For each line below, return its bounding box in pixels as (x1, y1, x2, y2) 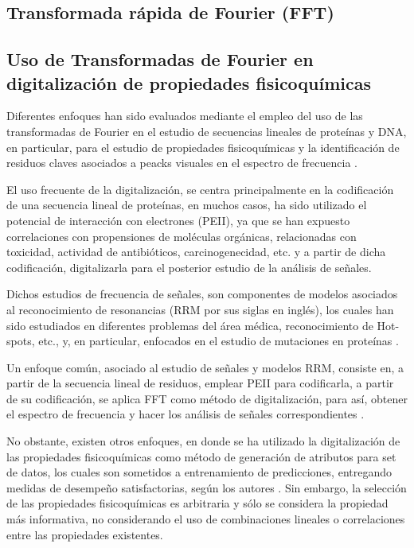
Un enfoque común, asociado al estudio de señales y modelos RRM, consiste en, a (6, 359, 404, 375)
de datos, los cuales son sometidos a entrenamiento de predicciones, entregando (6, 464, 392, 480)
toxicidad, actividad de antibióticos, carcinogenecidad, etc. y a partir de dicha (6, 243, 386, 260)
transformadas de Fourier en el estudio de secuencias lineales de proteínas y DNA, (6, 122, 407, 139)
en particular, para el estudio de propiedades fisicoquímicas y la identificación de (6, 138, 400, 155)
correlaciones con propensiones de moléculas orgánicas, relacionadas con (6, 227, 357, 244)
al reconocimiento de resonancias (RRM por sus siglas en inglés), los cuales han (6, 301, 394, 317)
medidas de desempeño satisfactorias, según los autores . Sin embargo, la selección (6, 479, 407, 496)
